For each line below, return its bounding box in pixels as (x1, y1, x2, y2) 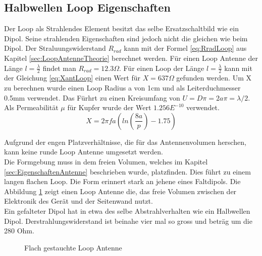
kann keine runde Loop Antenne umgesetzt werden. (4, 146, 163, 157)
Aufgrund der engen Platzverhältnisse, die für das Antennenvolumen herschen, (4, 136, 246, 147)
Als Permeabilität (4, 102, 59, 113)
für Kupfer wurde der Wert (67, 102, 151, 113)
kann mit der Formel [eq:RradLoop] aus (124, 43, 247, 53)
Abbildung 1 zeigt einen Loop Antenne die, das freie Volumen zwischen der (4, 186, 237, 196)
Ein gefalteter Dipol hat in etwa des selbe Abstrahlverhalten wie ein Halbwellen (4, 205, 250, 216)
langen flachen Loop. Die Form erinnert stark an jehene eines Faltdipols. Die (4, 176, 241, 187)
